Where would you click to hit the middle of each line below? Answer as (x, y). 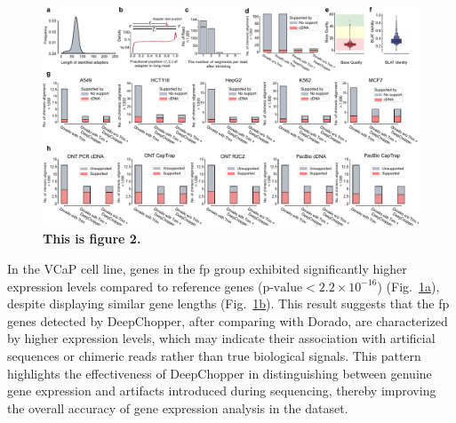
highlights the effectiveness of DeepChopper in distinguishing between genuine (220, 373)
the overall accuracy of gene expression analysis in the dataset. (178, 407)
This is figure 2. (92, 239)
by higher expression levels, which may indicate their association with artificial (221, 338)
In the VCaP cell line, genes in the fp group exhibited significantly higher (207, 268)
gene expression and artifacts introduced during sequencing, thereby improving (222, 391)
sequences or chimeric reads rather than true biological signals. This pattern (214, 355)
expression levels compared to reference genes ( (135, 286)
